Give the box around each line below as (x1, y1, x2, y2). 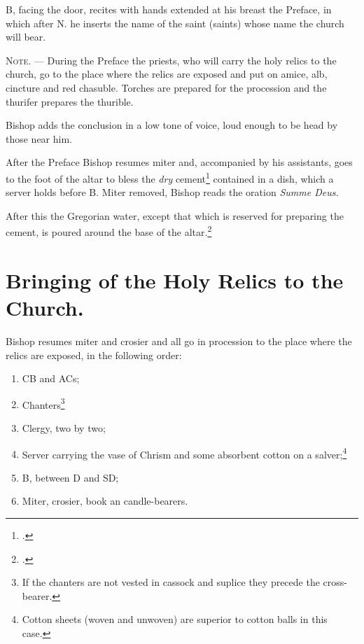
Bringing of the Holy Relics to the (6, 265, 344, 294)
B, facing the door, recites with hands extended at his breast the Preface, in (6, 2, 332, 16)
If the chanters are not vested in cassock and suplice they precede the (22, 575, 320, 589)
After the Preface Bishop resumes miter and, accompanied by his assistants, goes (6, 155, 353, 169)
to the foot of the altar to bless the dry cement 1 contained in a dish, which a (6, 169, 334, 185)
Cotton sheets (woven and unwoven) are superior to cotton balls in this (22, 612, 328, 626)
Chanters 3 (22, 395, 65, 412)
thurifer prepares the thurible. (6, 94, 134, 108)
